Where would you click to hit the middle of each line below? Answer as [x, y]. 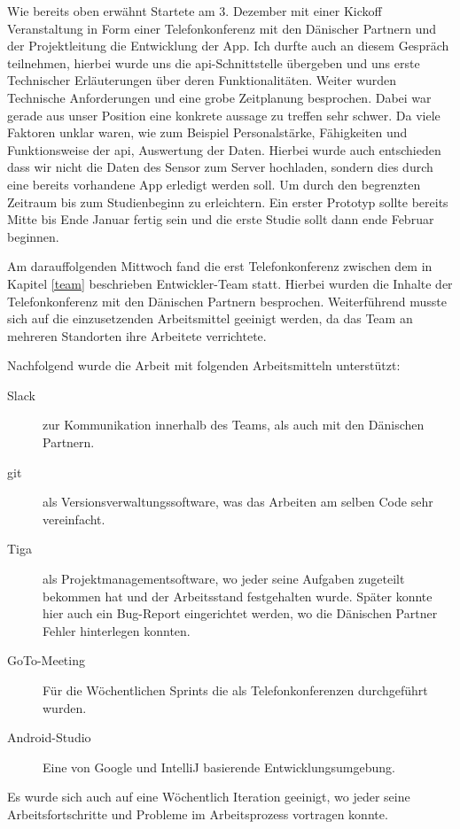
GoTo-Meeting [46, 660]
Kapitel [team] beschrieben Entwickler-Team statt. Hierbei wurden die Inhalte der [230, 283]
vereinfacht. [74, 519]
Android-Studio [49, 737]
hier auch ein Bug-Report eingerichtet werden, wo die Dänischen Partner [240, 613]
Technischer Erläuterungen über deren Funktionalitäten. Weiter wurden [202, 80]
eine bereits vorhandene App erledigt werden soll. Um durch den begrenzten [214, 184]
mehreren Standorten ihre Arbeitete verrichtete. [137, 335]
